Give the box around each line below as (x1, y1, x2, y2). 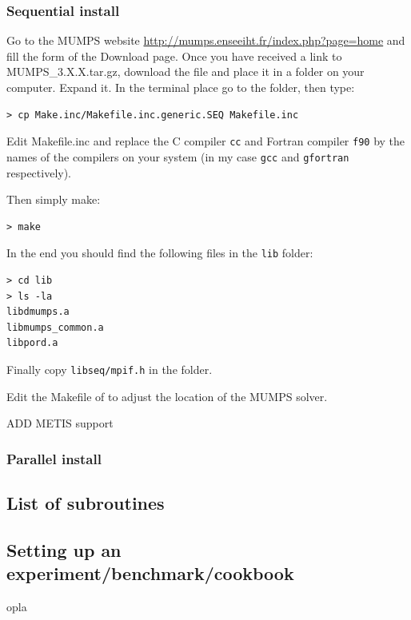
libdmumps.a (6, 306, 70, 318)
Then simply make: (6, 191, 101, 208)
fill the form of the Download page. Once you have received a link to (6, 47, 342, 64)
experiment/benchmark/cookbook (6, 561, 294, 586)
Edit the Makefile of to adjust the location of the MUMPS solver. (6, 387, 328, 404)
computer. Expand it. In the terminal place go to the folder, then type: (6, 79, 355, 95)
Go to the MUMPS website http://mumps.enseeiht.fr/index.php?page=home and (6, 32, 405, 49)
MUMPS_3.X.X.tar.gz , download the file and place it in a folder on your (6, 63, 365, 80)
